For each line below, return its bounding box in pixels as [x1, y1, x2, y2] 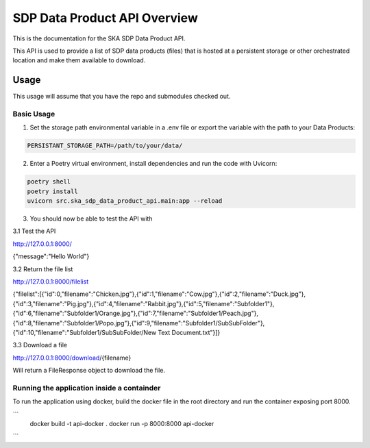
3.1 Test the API [12, 227, 56, 236]
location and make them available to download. [12, 56, 146, 64]
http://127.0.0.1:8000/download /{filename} [12, 353, 132, 362]
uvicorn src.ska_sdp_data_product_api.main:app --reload [27, 197, 223, 205]
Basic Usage [12, 110, 56, 119]
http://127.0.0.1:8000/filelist [12, 277, 89, 286]
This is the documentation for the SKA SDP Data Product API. [12, 34, 186, 42]
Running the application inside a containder [12, 383, 161, 393]
